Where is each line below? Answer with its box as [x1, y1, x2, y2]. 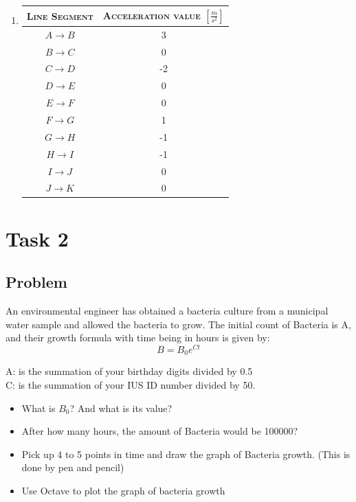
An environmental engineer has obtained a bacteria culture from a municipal [5, 304, 329, 318]
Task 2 [5, 224, 69, 252]
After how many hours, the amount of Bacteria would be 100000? [21, 424, 298, 438]
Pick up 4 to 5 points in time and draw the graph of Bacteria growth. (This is [21, 446, 351, 461]
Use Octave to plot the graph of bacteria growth [21, 483, 225, 497]
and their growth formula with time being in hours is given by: [5, 330, 270, 345]
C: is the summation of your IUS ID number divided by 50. [5, 377, 256, 391]
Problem [5, 271, 67, 293]
